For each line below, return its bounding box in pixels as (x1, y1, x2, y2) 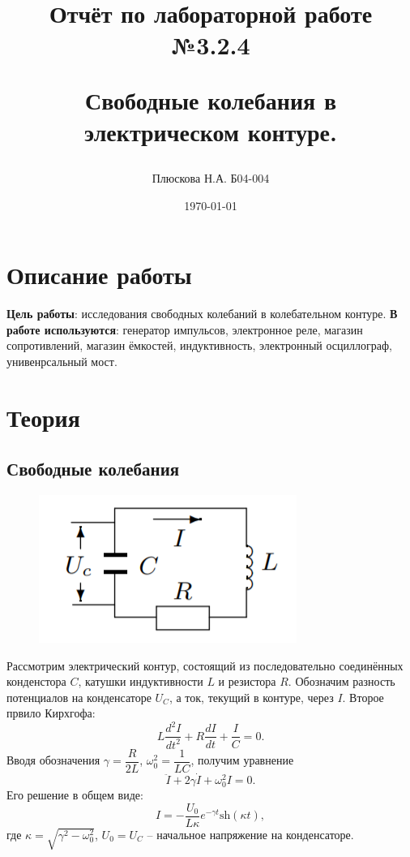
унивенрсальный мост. (6, 352, 117, 369)
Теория (6, 400, 80, 433)
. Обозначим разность (288, 673, 395, 690)
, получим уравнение (190, 751, 294, 769)
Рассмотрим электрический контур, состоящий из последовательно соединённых (6, 657, 404, 674)
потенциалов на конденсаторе (6, 688, 152, 705)
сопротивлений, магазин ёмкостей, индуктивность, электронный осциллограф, (6, 337, 392, 354)
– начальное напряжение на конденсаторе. (147, 825, 354, 842)
